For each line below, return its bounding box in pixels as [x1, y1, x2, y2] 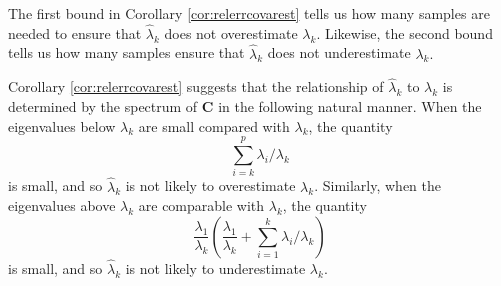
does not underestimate [267, 42, 411, 63]
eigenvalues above [8, 195, 116, 216]
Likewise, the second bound [324, 22, 493, 43]
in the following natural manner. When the [218, 96, 482, 117]
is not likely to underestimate [125, 257, 306, 278]
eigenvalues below [8, 115, 116, 136]
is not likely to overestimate [125, 175, 296, 196]
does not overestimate [164, 22, 298, 43]
